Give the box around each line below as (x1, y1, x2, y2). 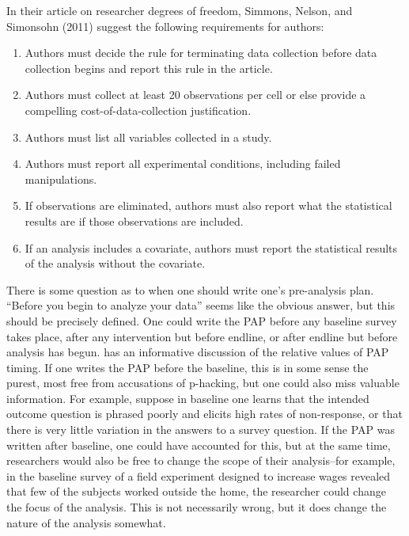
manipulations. (25, 170, 97, 187)
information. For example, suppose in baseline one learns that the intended (6, 390, 369, 406)
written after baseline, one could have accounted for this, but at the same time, (6, 436, 391, 453)
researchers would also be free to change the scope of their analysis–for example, (6, 452, 396, 469)
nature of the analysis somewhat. (6, 514, 166, 530)
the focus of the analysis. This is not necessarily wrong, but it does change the (6, 499, 387, 515)
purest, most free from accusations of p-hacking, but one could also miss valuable (6, 374, 400, 391)
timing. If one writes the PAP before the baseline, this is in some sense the (6, 359, 369, 375)
